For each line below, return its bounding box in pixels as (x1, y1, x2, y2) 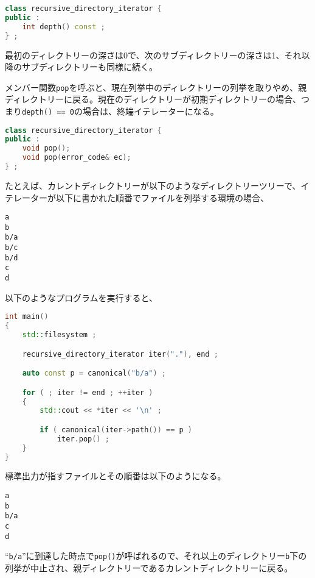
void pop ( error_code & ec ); (22, 153, 131, 162)
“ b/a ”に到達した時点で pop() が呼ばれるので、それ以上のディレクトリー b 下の (5, 549, 307, 562)
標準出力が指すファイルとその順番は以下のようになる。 (5, 469, 226, 482)
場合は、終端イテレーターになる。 (82, 104, 219, 117)
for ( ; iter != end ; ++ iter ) (22, 388, 153, 397)
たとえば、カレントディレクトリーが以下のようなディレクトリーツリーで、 (5, 179, 301, 191)
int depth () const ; (22, 22, 105, 31)
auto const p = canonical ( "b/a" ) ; (22, 369, 166, 378)
